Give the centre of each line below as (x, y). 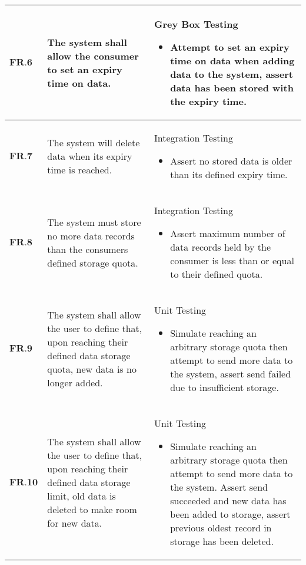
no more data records (91, 235)
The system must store (94, 222)
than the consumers (88, 249)
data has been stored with (232, 88)
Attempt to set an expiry (230, 47)
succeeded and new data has (228, 500)
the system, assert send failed (231, 374)
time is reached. (80, 170)
